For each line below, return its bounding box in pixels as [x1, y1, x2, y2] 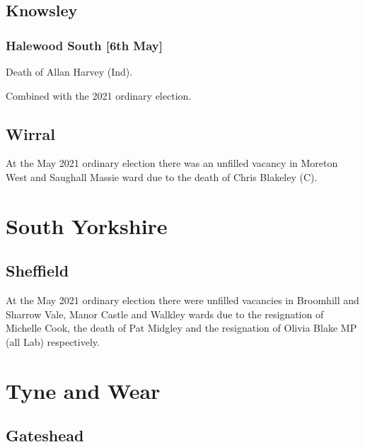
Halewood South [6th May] [6, 36, 163, 54]
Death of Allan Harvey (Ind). [6, 64, 133, 79]
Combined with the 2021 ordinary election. [6, 88, 192, 103]
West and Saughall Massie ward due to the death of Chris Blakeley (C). [6, 169, 318, 184]
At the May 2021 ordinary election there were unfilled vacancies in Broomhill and [6, 293, 359, 308]
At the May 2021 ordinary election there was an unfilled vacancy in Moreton [6, 156, 338, 170]
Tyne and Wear [6, 376, 161, 405]
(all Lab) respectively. [6, 334, 100, 349]
